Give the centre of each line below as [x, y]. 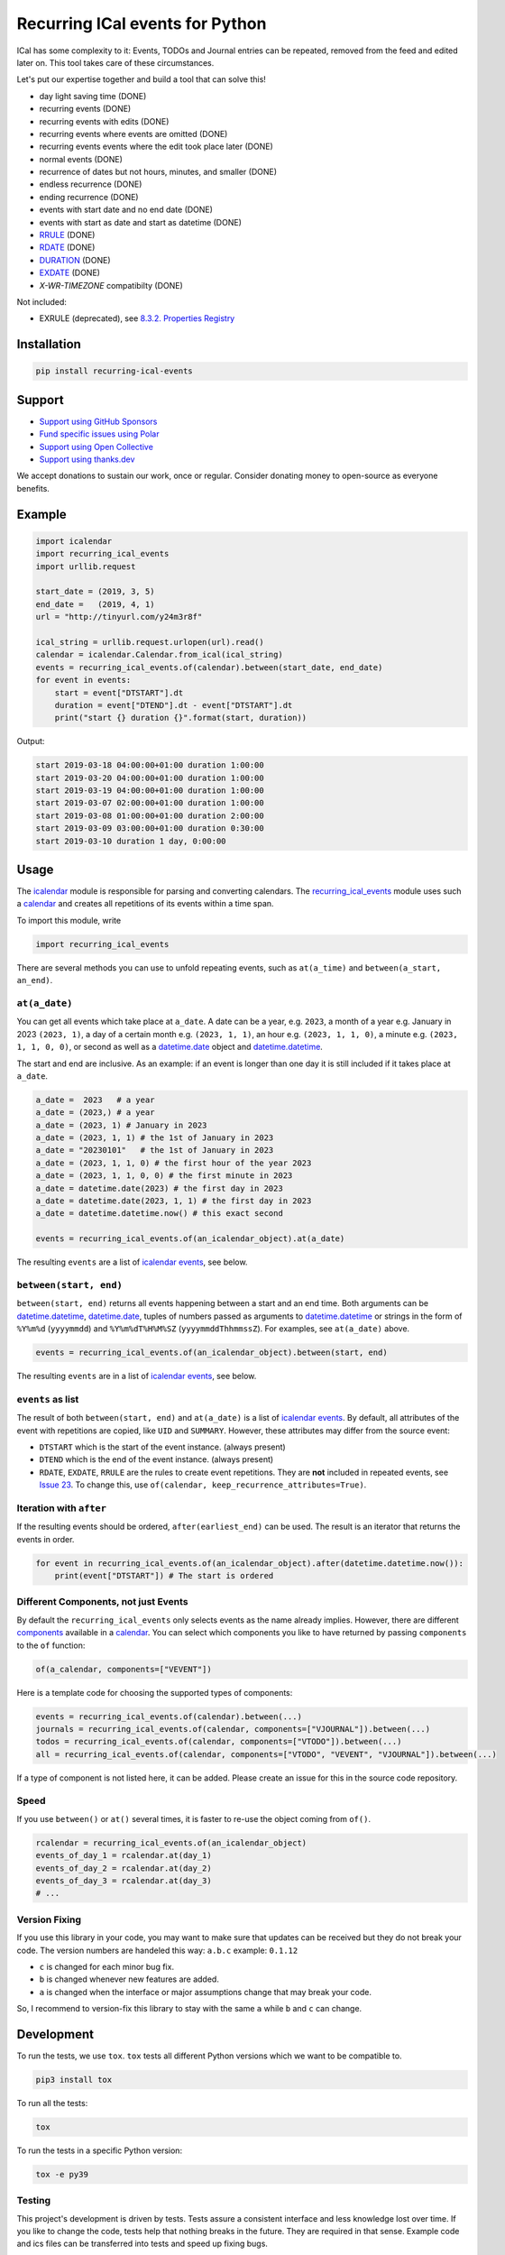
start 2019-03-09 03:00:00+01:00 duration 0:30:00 [150, 828]
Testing [34, 2201]
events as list [48, 1399]
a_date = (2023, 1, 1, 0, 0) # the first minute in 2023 [164, 1176]
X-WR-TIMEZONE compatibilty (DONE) [111, 285]
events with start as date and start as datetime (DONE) [141, 222]
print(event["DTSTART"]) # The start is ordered [164, 1576]
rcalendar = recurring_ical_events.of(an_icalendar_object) [171, 1843]
